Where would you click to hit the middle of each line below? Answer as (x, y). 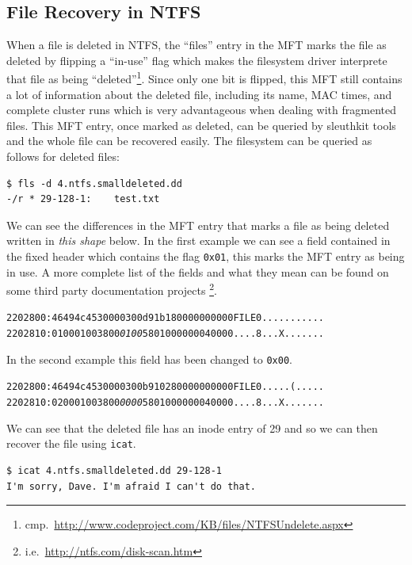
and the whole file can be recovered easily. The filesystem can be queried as (189, 141)
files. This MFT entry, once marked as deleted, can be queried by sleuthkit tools (201, 125)
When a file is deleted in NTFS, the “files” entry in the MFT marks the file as (196, 45)
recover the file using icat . (71, 443)
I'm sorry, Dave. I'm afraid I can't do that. (131, 486)
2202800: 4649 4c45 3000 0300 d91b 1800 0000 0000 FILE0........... (165, 318)
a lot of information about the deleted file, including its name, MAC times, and (199, 94)
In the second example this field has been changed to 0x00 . (149, 359)
